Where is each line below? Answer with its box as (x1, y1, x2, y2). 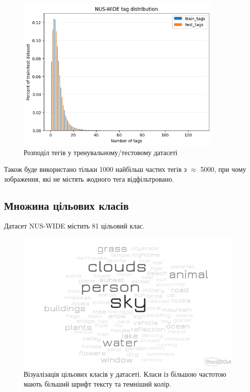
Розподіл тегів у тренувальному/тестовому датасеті (24, 147, 178, 158)
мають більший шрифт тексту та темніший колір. (24, 378, 171, 389)
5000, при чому (200, 163, 247, 174)
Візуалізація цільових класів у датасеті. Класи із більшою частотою (24, 369, 226, 379)
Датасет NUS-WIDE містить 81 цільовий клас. (4, 221, 145, 231)
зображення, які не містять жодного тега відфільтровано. (4, 173, 174, 184)
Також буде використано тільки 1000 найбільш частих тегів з (4, 163, 187, 174)
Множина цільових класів (4, 197, 129, 213)
